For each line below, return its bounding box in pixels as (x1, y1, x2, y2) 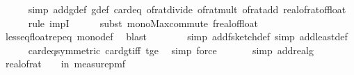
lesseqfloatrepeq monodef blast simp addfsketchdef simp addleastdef (5, 29, 348, 44)
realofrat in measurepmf (5, 56, 126, 71)
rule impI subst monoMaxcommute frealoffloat (28, 15, 259, 30)
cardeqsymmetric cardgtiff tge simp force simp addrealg (28, 42, 314, 57)
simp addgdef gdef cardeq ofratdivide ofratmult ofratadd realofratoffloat (28, 2, 346, 16)
